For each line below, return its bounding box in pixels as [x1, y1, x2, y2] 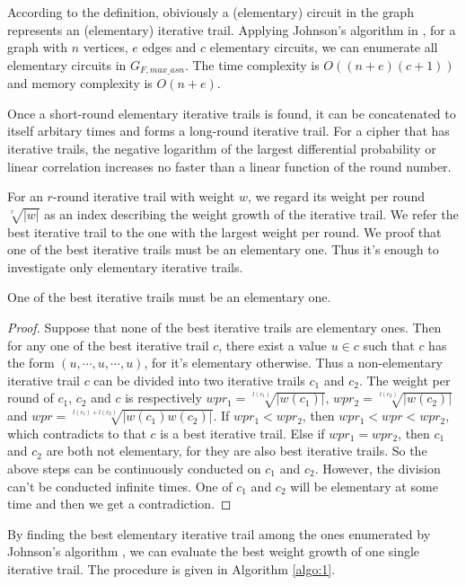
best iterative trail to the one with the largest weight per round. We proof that [7, 222, 442, 241]
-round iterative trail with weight [52, 187, 235, 206]
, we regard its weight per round [247, 187, 425, 206]
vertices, [83, 38, 128, 57]
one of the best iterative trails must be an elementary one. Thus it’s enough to [7, 240, 439, 259]
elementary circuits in [7, 55, 127, 74]
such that [363, 335, 415, 354]
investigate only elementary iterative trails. [7, 257, 243, 276]
